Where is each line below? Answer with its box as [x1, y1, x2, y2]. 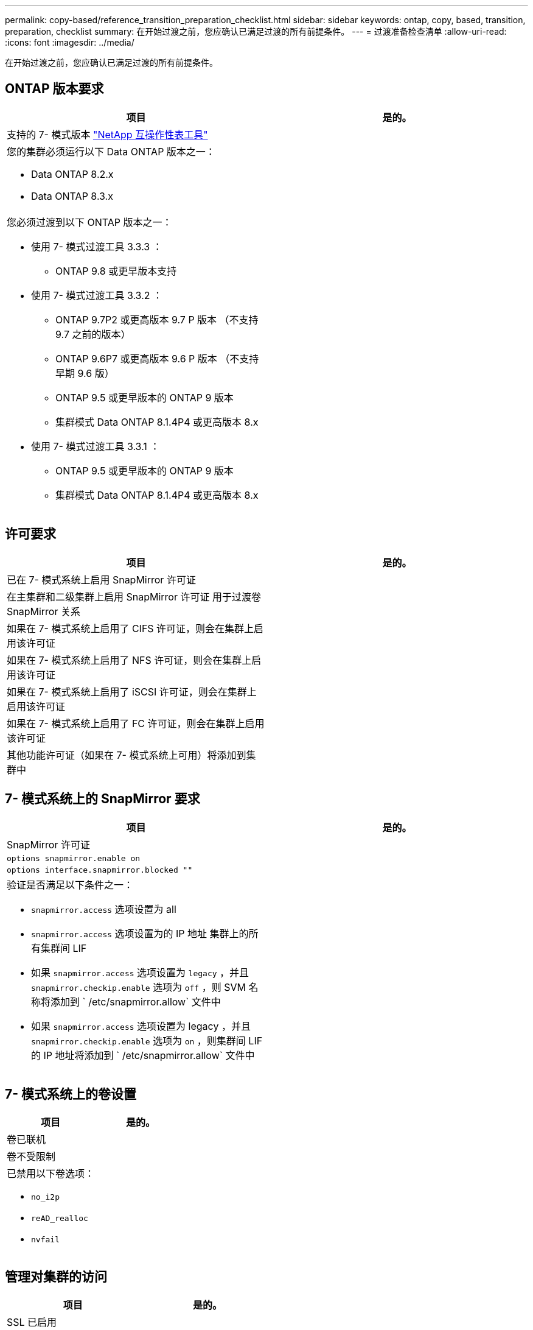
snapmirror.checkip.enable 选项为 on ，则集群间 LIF [31, 1034, 263, 1047]
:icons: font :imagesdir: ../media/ [5, 37, 134, 47]
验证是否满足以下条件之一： [7, 878, 134, 891]
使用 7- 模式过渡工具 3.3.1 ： [31, 440, 160, 452]
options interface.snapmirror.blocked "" [7, 865, 193, 874]
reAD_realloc [31, 1214, 88, 1223]
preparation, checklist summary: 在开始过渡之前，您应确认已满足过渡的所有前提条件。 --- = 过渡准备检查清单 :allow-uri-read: [5, 26, 507, 37]
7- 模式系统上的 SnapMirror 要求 [5, 791, 200, 807]
